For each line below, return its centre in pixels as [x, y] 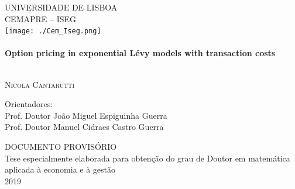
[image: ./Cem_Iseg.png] [53, 31]
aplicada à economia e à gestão [60, 169]
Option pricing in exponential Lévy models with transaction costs [140, 53]
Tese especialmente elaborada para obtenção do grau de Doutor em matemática [147, 158]
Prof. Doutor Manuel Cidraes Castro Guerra [84, 127]
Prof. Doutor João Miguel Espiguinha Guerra [86, 115]
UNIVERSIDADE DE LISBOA [61, 7]
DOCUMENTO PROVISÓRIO [61, 146]
